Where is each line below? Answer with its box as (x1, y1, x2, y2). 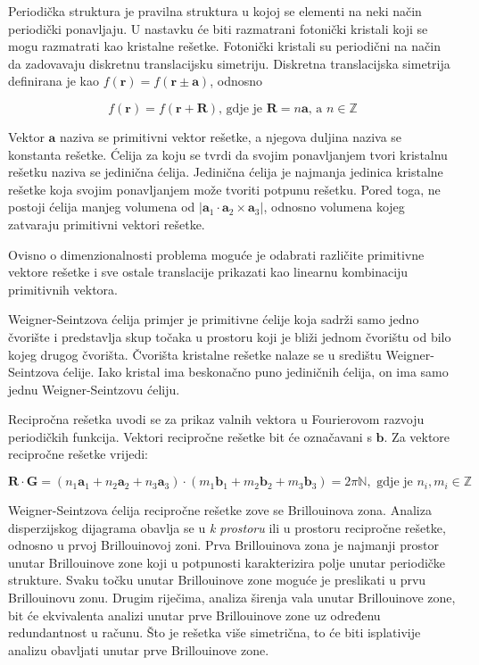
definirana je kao (8, 71, 99, 90)
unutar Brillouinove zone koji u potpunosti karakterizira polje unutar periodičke (8, 553, 445, 571)
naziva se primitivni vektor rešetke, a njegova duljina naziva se (60, 127, 402, 145)
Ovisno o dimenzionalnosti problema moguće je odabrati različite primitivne (8, 245, 425, 263)
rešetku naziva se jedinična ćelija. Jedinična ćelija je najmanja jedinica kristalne (8, 162, 443, 181)
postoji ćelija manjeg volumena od (8, 197, 195, 216)
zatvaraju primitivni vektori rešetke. (8, 214, 205, 233)
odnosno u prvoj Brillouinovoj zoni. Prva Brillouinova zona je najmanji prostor (8, 536, 439, 554)
